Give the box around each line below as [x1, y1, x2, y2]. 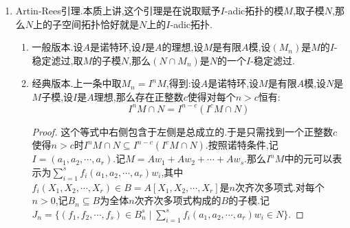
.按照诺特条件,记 [205, 138, 278, 152]
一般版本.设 [32, 40, 83, 54]
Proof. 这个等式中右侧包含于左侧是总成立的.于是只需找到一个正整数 [32, 124, 333, 138]
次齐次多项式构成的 [134, 193, 221, 207]
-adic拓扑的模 [224, 3, 284, 17]
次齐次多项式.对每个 [234, 179, 325, 194]
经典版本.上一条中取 [32, 76, 122, 90]
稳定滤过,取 [32, 53, 83, 67]
